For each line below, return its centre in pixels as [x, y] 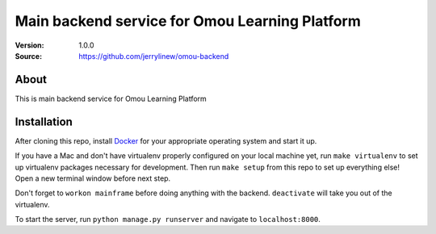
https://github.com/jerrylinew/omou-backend [154, 56]
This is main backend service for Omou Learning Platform [111, 98]
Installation [44, 121]
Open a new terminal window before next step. [93, 178]
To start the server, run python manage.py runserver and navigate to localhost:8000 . [168, 219]
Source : [29, 56]
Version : [29, 45]
